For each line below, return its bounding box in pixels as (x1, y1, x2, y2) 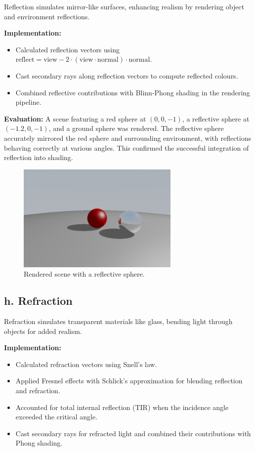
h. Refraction (4, 293, 73, 308)
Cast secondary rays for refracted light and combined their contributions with (15, 428, 251, 438)
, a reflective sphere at (182, 113, 250, 123)
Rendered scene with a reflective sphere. (24, 269, 145, 279)
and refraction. (15, 385, 60, 395)
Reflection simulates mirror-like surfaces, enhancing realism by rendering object (4, 1, 245, 11)
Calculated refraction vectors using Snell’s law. (15, 359, 157, 369)
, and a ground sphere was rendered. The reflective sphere (48, 123, 224, 133)
